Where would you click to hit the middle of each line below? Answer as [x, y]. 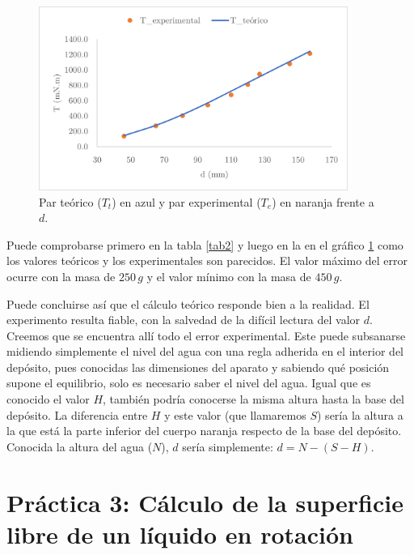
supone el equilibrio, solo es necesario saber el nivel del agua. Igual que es [189, 383]
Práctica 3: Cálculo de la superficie [205, 502]
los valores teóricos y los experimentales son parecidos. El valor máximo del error [207, 260]
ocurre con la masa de [61, 276]
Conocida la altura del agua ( [80, 446]
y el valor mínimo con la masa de [229, 276]
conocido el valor [48, 399]
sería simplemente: [228, 446]
